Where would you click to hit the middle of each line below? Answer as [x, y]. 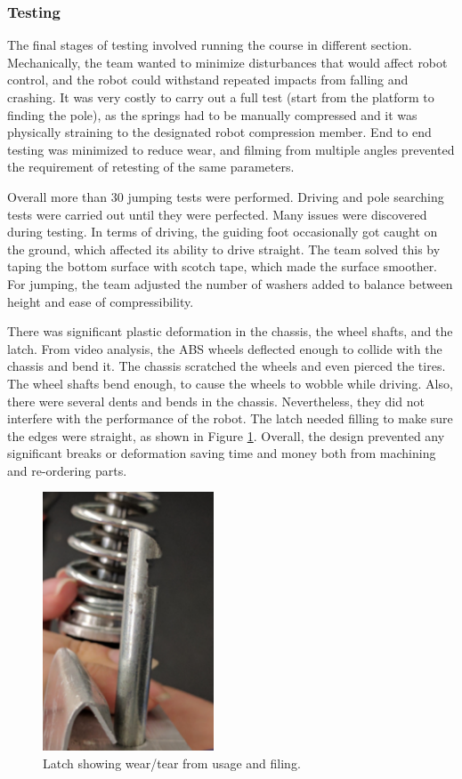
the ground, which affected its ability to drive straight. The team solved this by [224, 249]
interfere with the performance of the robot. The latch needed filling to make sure [230, 418]
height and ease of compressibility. [101, 301]
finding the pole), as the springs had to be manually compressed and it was [212, 114]
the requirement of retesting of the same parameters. [151, 167]
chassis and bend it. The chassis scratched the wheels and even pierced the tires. [227, 366]
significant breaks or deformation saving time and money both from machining [222, 453]
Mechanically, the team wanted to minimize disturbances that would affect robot [227, 62]
